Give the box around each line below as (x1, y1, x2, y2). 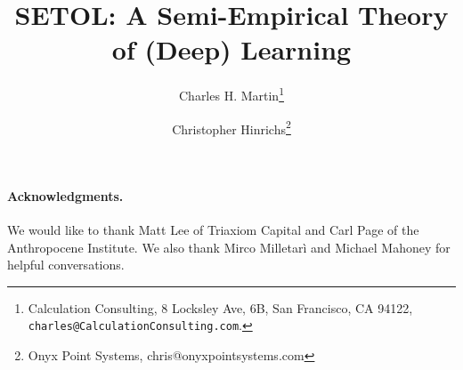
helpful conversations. (7, 255, 125, 274)
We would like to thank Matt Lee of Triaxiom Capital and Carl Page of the (7, 221, 419, 239)
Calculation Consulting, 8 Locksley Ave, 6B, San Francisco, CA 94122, (28, 298, 413, 317)
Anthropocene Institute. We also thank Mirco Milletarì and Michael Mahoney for (7, 237, 451, 256)
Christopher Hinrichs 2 (172, 117, 291, 138)
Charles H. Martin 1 (178, 84, 284, 104)
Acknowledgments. (7, 186, 124, 205)
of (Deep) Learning (111, 31, 352, 68)
